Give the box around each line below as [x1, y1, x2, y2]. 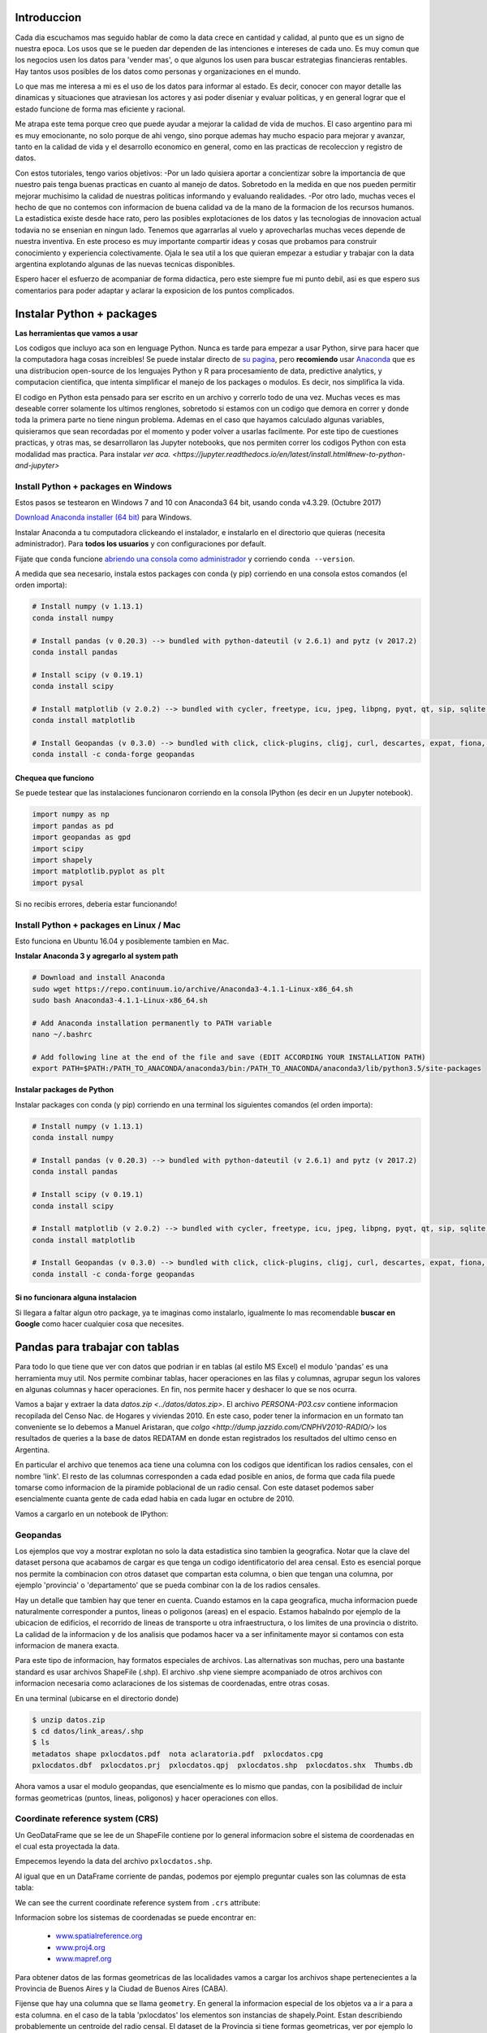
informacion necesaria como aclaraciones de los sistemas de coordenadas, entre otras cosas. [15, 1678, 330, 1688]
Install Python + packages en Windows [15, 481, 172, 492]
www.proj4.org [55, 1942, 106, 1952]
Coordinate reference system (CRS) [15, 1813, 159, 1825]
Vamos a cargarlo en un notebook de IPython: [15, 1508, 169, 1518]
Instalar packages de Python [15, 1085, 114, 1095]
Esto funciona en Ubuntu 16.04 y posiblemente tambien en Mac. [15, 936, 230, 946]
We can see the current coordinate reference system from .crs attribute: [15, 1897, 261, 1907]
